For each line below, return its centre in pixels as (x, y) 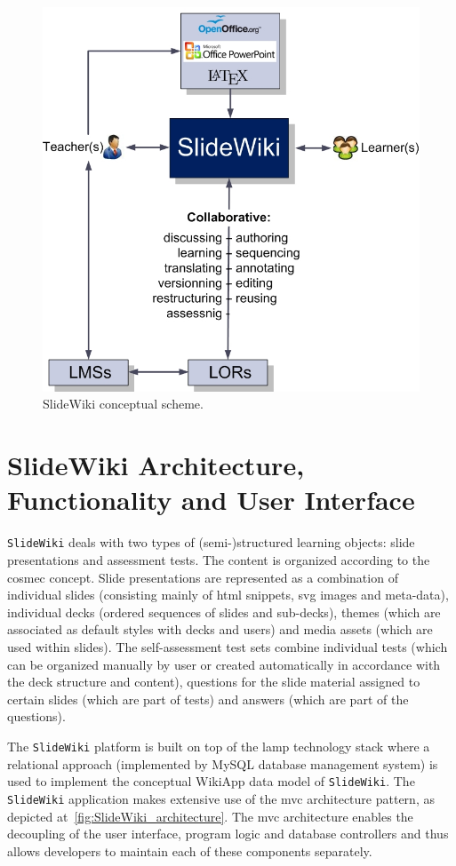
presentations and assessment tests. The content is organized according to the (219, 560)
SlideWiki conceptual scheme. (123, 404)
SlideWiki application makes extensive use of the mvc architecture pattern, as (221, 798)
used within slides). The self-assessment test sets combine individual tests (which (228, 646)
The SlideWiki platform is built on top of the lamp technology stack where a (219, 746)
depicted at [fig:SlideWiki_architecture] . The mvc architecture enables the (210, 816)
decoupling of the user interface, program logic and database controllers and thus (228, 834)
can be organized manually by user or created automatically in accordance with (224, 664)
